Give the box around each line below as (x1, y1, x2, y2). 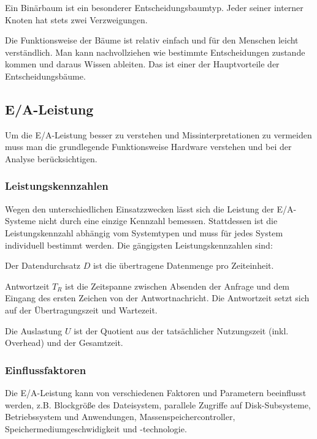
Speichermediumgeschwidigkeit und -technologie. (5, 422, 187, 435)
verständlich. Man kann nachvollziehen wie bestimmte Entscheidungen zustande (5, 45, 305, 58)
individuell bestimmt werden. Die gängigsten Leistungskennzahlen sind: (5, 238, 273, 251)
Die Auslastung (5, 324, 63, 337)
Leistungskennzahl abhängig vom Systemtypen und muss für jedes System (5, 226, 283, 239)
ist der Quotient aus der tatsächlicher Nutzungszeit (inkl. (74, 324, 289, 337)
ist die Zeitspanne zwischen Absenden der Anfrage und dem (65, 279, 290, 292)
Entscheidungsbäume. (5, 69, 86, 82)
